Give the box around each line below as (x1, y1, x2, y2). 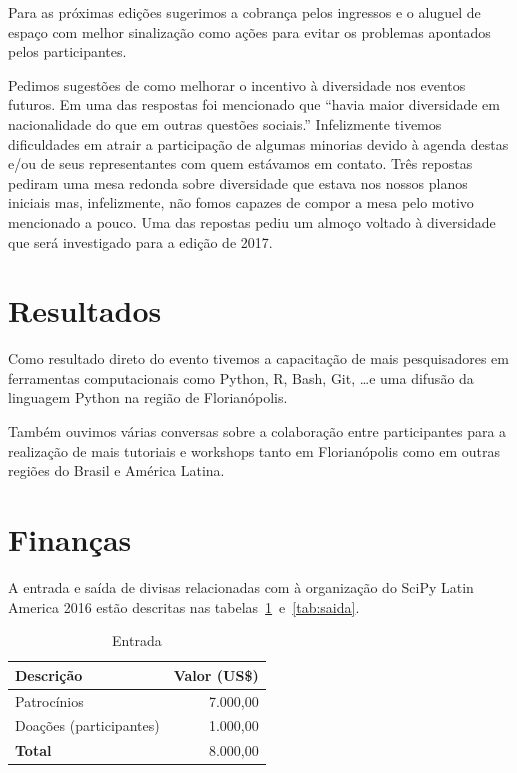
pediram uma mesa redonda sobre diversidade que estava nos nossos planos (8, 172, 468, 193)
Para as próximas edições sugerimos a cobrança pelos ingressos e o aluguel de (8, 2, 481, 22)
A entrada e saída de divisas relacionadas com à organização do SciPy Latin (8, 576, 474, 597)
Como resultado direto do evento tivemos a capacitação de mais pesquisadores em (8, 348, 510, 369)
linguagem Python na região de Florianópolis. (8, 387, 288, 408)
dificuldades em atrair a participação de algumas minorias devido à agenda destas (8, 133, 509, 154)
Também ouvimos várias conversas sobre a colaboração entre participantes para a (8, 421, 507, 442)
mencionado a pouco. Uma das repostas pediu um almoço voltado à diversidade (8, 211, 496, 232)
